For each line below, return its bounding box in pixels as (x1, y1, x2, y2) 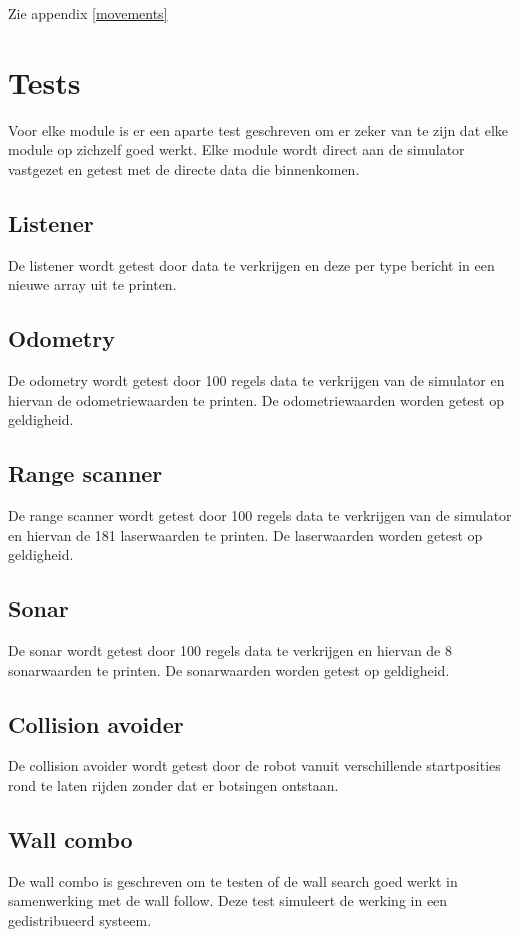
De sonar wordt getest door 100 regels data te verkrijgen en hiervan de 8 (8, 640, 452, 661)
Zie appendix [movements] (8, 3, 168, 23)
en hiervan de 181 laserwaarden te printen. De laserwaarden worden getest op (8, 524, 483, 545)
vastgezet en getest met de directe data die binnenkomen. (8, 158, 360, 179)
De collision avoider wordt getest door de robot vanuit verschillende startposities (8, 755, 501, 776)
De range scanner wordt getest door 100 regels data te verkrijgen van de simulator (8, 505, 512, 526)
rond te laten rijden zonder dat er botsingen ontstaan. (8, 775, 339, 796)
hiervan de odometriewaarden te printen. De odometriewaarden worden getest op (8, 389, 504, 410)
